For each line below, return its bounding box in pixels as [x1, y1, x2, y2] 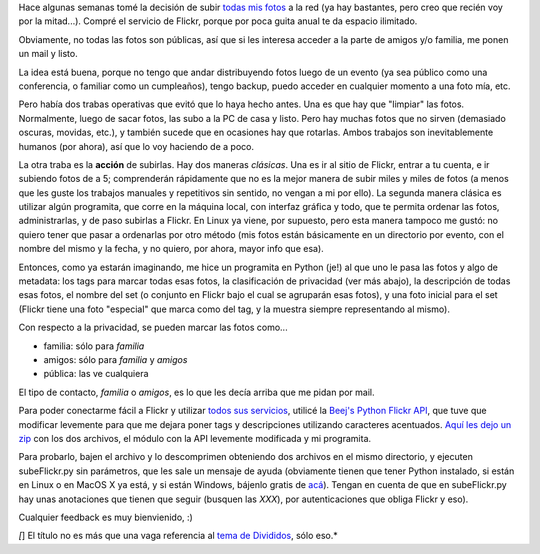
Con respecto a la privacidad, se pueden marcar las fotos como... [18, 321, 289, 334]
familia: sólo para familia [43, 340, 145, 352]
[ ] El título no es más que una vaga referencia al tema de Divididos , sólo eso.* [18, 530, 339, 542]
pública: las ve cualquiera [43, 368, 149, 380]
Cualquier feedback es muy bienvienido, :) [18, 511, 194, 523]
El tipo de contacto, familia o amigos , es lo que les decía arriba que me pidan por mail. [18, 386, 375, 398]
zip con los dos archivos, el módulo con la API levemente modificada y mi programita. [18, 432, 372, 444]
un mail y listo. [18, 48, 79, 60]
